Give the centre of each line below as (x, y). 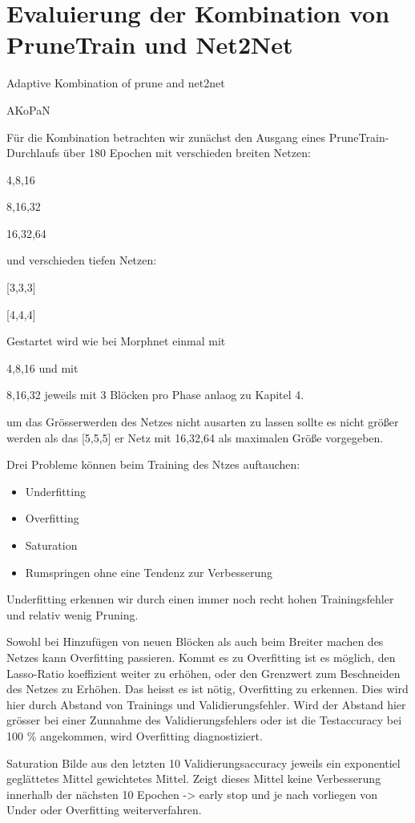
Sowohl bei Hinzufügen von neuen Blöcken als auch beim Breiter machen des (195, 641)
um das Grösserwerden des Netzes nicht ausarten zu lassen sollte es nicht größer (203, 422)
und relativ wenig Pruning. (73, 614)
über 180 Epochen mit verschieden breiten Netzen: (187, 153)
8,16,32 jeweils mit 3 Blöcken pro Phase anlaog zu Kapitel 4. (155, 395)
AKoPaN (28, 109)
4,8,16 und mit (42, 367)
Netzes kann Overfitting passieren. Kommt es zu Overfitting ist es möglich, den (201, 657)
